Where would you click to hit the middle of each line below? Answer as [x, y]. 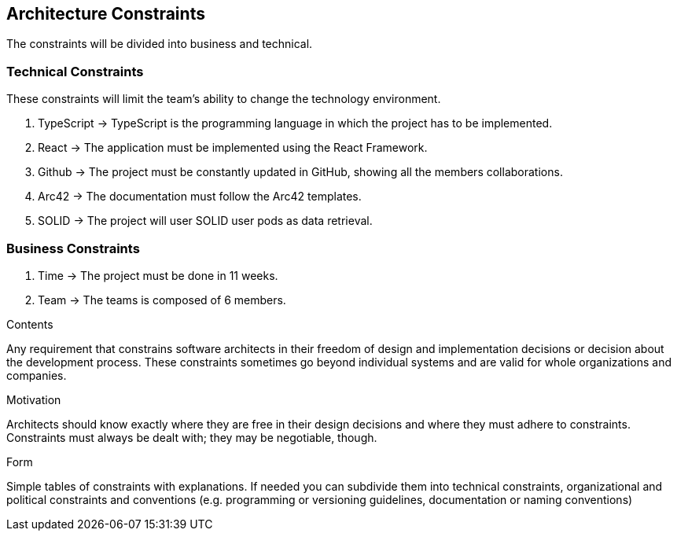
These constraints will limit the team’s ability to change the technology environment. [224, 99]
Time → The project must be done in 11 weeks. [158, 275]
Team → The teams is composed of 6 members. [162, 300]
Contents [30, 324]
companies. [37, 375]
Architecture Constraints [106, 14]
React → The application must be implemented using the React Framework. [233, 148]
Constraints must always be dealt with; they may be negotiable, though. [192, 437]
